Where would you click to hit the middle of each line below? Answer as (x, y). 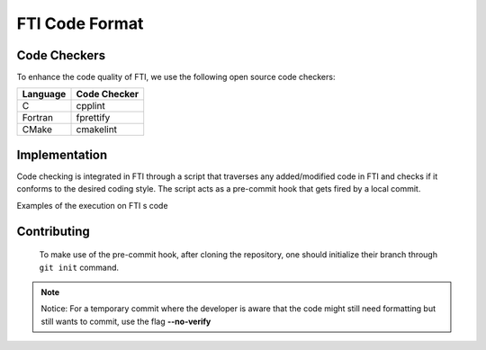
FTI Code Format (80, 23)
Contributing (53, 231)
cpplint (90, 106)
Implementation (62, 154)
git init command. (79, 267)
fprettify (93, 118)
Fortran (38, 118)
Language (44, 94)
